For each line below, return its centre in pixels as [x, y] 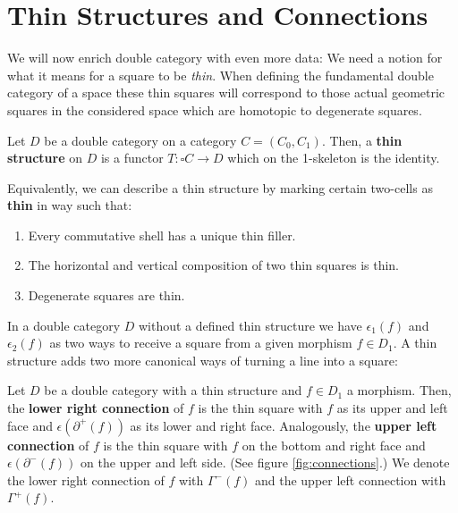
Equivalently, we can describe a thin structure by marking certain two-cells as [220, 187]
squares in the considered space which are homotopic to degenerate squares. [215, 109]
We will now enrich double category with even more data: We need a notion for [225, 58]
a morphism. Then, [399, 390]
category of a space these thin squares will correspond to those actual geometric [226, 93]
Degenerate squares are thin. [106, 295]
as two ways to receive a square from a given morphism [201, 343]
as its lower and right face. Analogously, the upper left [284, 425]
